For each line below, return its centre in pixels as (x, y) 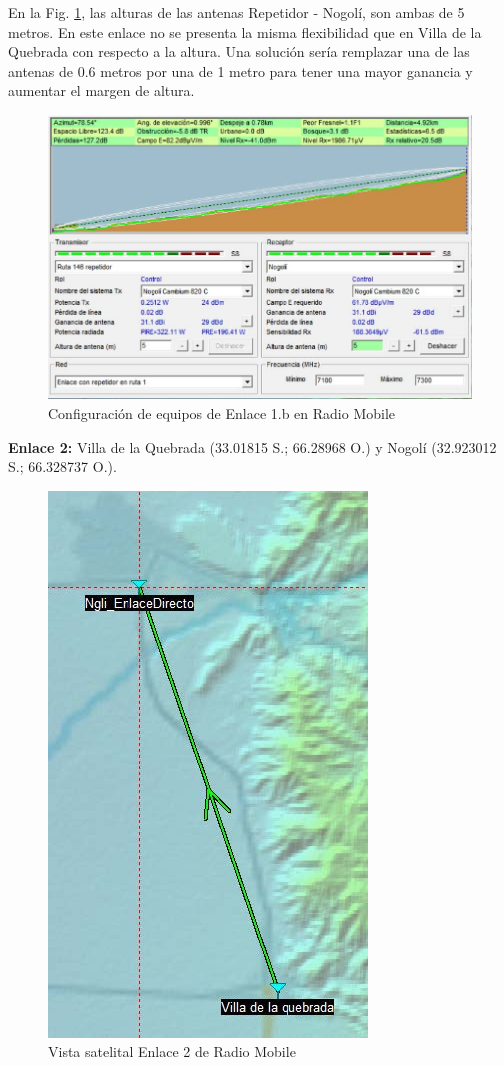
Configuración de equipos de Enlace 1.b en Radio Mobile (222, 413)
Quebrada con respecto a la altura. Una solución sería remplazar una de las (239, 51)
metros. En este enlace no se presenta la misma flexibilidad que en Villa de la (245, 31)
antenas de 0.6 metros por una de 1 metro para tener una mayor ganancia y (240, 70)
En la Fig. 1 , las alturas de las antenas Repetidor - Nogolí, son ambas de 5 (236, 12)
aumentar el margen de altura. (101, 90)
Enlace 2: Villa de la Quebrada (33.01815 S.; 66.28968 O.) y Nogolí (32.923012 (252, 446)
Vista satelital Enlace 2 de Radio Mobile (172, 1051)
